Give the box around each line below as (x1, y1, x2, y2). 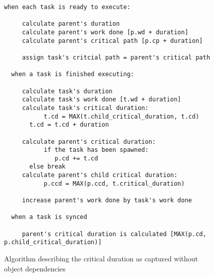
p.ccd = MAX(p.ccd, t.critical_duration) (43, 180, 185, 187)
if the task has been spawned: (43, 146, 149, 154)
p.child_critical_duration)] (4, 239, 102, 246)
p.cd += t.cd (55, 154, 98, 162)
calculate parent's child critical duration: (22, 172, 178, 179)
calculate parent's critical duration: (22, 138, 156, 145)
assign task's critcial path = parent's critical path (22, 53, 210, 61)
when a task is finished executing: (11, 71, 134, 78)
